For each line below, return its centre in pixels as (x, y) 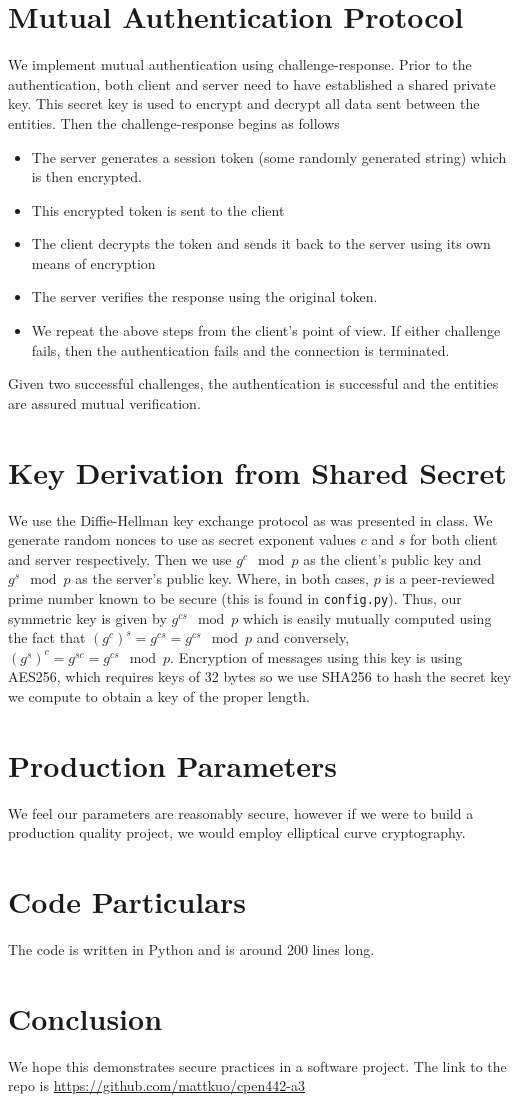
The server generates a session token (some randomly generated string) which (269, 156)
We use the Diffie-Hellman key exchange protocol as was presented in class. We (250, 519)
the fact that (47, 637)
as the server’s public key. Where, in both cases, (222, 578)
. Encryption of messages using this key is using (316, 656)
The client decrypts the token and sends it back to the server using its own (261, 243)
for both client (453, 539)
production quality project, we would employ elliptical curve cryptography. (237, 832)
